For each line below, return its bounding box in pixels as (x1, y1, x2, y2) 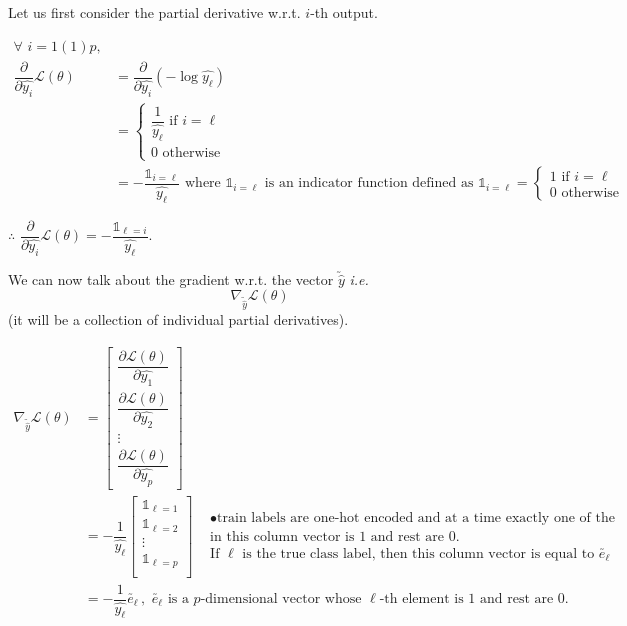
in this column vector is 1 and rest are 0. (210, 530, 460, 545)
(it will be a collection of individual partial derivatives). (8, 309, 349, 330)
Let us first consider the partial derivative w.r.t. (8, 2, 301, 22)
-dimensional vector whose (200, 592, 362, 606)
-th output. (310, 2, 378, 22)
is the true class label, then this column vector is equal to (242, 546, 595, 561)
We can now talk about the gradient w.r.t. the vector (8, 268, 334, 289)
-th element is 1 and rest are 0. (379, 592, 569, 606)
